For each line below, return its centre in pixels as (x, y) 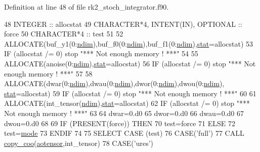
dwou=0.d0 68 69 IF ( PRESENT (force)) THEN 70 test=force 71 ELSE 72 (120, 123)
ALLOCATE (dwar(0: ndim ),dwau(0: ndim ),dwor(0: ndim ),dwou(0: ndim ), (114, 83)
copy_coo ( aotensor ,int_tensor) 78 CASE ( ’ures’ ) (79, 143)
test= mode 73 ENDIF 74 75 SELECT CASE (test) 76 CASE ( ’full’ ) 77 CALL (124, 133)
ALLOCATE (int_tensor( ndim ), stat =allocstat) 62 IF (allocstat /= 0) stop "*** (127, 103)
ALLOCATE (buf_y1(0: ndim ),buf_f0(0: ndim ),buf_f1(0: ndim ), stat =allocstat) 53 (129, 43)
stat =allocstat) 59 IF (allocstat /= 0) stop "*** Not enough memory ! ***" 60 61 (130, 93)
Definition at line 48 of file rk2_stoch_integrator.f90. (86, 7)
